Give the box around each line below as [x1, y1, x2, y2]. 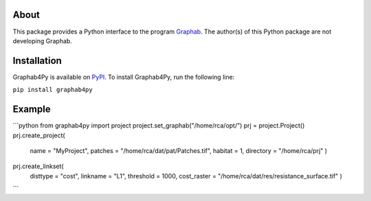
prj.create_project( [12, 131, 65, 139]
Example [12, 104, 51, 115]
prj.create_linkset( [12, 162, 65, 171]
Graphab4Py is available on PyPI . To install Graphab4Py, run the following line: [12, 73, 235, 81]
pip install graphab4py [12, 86, 93, 94]
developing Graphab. [12, 36, 72, 45]
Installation [12, 55, 62, 67]
